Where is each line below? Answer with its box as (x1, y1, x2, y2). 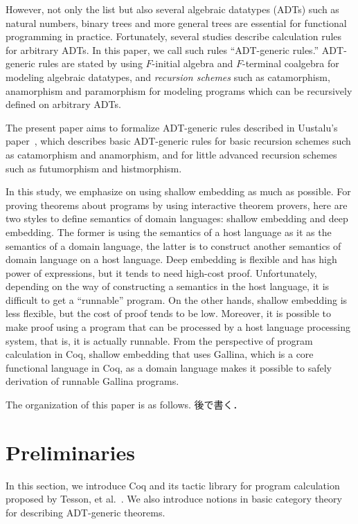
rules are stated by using (38, 56, 143, 71)
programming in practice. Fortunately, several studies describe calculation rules (6, 29, 342, 44)
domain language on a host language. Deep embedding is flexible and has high (6, 252, 337, 266)
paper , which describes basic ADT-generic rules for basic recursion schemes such (6, 134, 351, 148)
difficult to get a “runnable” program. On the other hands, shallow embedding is (6, 292, 348, 307)
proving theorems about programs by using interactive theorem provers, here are (6, 197, 348, 212)
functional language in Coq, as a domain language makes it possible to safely (6, 360, 332, 374)
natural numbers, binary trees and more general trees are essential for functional (6, 15, 347, 30)
